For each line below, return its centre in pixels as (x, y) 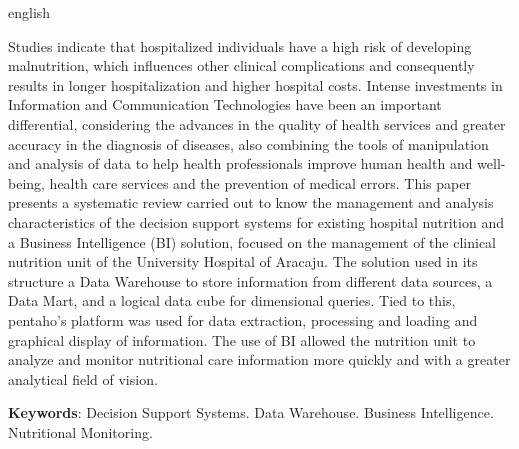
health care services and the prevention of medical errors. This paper (260, 182)
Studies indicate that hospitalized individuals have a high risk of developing (240, 45)
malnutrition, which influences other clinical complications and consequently (241, 65)
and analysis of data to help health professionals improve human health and (240, 163)
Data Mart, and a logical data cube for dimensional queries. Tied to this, (232, 300)
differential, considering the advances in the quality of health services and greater (257, 123)
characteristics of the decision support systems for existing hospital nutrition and (256, 221)
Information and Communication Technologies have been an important (225, 104)
